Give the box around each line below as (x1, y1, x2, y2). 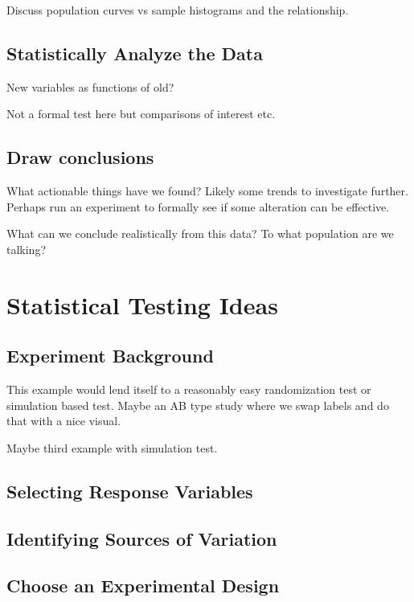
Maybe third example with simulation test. (6, 439, 218, 456)
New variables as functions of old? (6, 78, 174, 95)
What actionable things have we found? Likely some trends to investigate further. (6, 182, 408, 199)
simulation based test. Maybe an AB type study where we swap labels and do (6, 396, 389, 413)
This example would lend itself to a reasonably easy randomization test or (6, 381, 371, 398)
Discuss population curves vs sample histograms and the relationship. (6, 2, 349, 18)
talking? (6, 240, 47, 257)
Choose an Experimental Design (6, 573, 280, 598)
